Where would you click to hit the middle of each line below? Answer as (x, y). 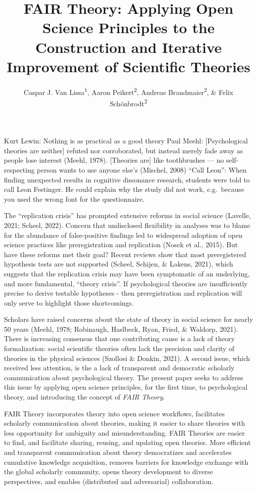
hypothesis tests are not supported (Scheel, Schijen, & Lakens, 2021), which (119, 264)
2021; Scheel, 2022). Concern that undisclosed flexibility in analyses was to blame (127, 225)
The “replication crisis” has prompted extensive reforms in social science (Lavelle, (128, 215)
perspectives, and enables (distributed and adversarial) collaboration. (109, 481)
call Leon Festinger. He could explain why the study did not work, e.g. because (124, 189)
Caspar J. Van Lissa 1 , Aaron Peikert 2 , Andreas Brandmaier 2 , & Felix (128, 91)
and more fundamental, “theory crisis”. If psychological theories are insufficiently (126, 283)
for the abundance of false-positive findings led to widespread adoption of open (123, 235)
